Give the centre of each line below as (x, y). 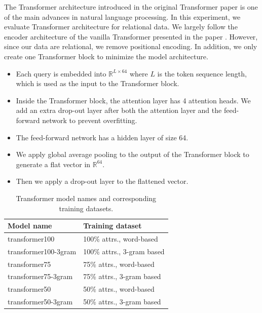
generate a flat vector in (53, 164)
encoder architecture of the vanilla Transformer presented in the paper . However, (131, 36)
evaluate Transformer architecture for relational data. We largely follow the (121, 27)
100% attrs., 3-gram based (124, 251)
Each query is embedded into (61, 73)
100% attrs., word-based (121, 238)
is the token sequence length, (202, 73)
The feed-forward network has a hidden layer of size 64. (102, 137)
